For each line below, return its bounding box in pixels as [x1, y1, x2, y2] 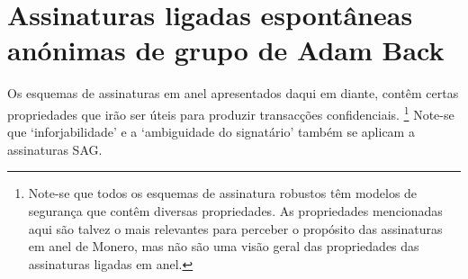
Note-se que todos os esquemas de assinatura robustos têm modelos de [28, 184, 418, 202]
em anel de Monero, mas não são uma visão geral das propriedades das [28, 237, 419, 256]
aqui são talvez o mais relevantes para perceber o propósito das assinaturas [28, 219, 443, 238]
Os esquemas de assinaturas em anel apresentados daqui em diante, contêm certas [7, 84, 459, 103]
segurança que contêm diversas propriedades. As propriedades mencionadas [28, 201, 443, 220]
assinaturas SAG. [7, 139, 103, 158]
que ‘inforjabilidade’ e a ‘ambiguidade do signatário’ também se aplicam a [7, 122, 415, 141]
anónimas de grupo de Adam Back [7, 31, 445, 68]
